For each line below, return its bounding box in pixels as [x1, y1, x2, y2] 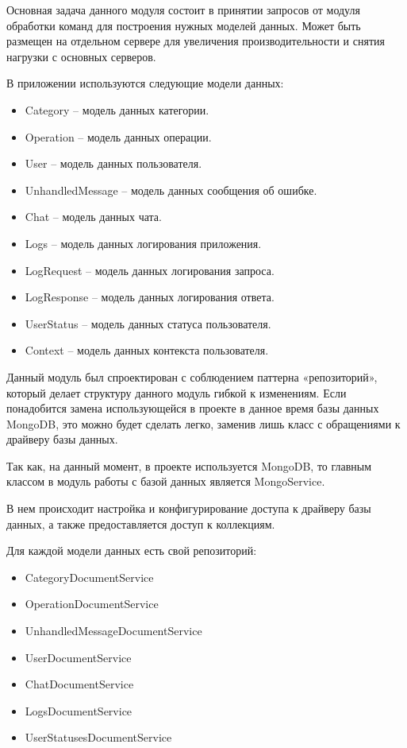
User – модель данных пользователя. [25, 155, 202, 172]
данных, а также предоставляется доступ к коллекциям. [6, 515, 275, 532]
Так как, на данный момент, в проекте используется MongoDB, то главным [6, 457, 372, 474]
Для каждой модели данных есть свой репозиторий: [6, 542, 257, 559]
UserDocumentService [25, 649, 132, 665]
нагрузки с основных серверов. [6, 48, 156, 64]
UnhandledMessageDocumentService [25, 622, 202, 639]
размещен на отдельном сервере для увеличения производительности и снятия [6, 33, 385, 49]
